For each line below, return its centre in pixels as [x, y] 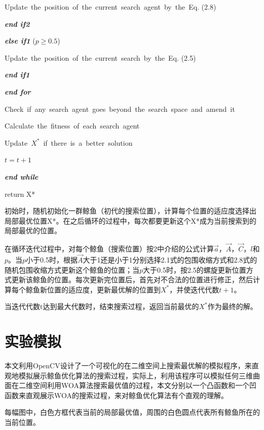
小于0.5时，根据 [52, 259]
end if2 [17, 24]
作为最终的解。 [232, 306]
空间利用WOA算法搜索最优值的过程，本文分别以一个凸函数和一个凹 [144, 385]
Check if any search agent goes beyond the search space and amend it [120, 109]
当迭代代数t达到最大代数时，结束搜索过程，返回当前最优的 [102, 306]
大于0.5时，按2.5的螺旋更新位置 [195, 269]
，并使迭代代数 [194, 289]
